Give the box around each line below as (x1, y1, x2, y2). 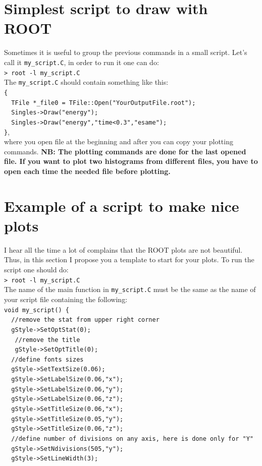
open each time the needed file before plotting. (4, 165, 171, 176)
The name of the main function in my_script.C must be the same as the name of (4, 284, 256, 295)
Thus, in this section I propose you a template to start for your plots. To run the (4, 254, 254, 265)
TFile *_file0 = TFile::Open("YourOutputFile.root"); (11, 99, 196, 106)
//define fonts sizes (11, 356, 84, 363)
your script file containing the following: (4, 294, 128, 304)
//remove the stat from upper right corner (11, 316, 160, 324)
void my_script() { (4, 306, 69, 314)
